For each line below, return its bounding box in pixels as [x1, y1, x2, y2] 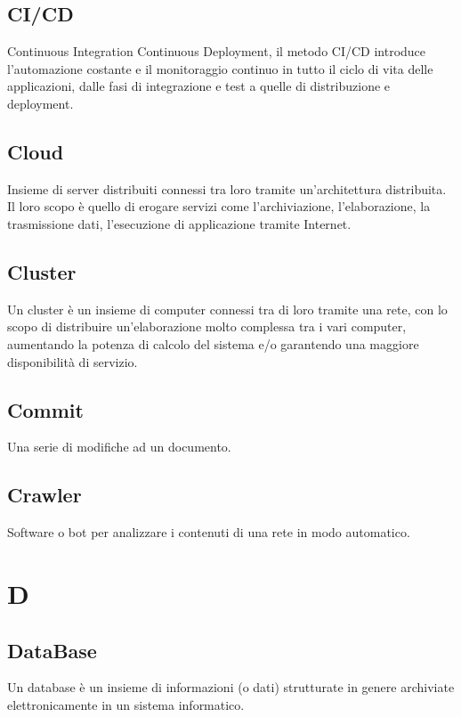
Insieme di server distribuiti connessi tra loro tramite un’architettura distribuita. [7, 179, 447, 198]
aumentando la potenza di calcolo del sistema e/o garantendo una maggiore [7, 334, 419, 353]
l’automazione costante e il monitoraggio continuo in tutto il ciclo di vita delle [7, 59, 433, 77]
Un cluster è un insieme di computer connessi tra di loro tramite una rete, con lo [7, 299, 448, 318]
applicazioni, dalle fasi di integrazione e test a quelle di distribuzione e [7, 77, 391, 95]
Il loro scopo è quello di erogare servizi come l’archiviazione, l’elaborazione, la [7, 197, 431, 216]
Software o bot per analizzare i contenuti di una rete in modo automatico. [7, 523, 410, 542]
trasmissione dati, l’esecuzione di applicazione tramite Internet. [7, 214, 352, 232]
